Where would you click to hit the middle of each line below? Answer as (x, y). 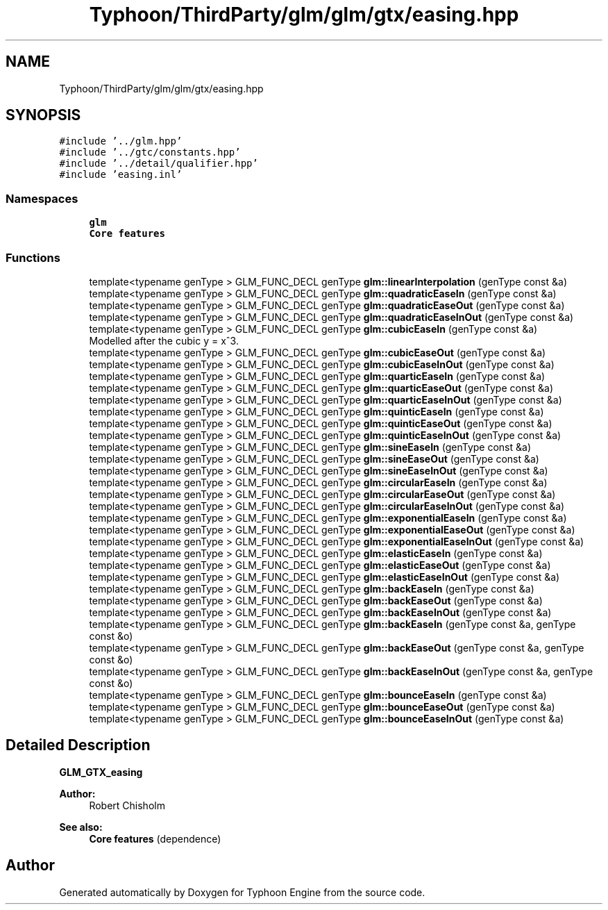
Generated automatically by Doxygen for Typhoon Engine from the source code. (242, 892)
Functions (33, 257)
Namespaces (42, 198)
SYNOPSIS (43, 115)
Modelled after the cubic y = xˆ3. (164, 340)
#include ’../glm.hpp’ (121, 141)
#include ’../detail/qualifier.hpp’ (159, 164)
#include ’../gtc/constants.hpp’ (150, 152)
